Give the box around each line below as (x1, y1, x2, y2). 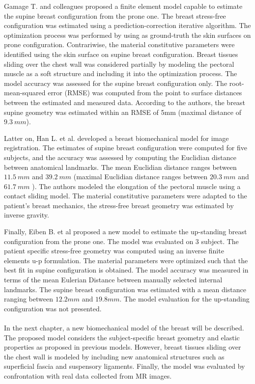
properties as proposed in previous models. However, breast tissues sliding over (4, 342, 241, 352)
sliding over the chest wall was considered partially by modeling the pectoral (4, 58, 234, 69)
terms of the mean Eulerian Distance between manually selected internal (4, 274, 223, 285)
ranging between (4, 294, 53, 304)
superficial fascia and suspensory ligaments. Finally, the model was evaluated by (4, 361, 245, 371)
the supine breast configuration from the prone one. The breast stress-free (4, 10, 226, 21)
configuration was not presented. (4, 303, 102, 313)
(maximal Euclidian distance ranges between (73, 171, 208, 182)
